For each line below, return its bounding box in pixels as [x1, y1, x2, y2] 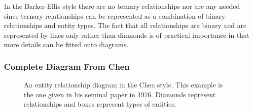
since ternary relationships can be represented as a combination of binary [4, 10, 225, 21]
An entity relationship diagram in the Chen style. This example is [24, 80, 223, 90]
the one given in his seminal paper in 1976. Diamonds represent [24, 89, 216, 99]
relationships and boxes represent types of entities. [24, 99, 176, 109]
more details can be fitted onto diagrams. [4, 39, 129, 50]
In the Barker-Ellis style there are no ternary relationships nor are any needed [4, 1, 240, 11]
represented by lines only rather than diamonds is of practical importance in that [4, 29, 250, 40]
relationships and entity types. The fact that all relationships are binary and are [4, 20, 247, 30]
